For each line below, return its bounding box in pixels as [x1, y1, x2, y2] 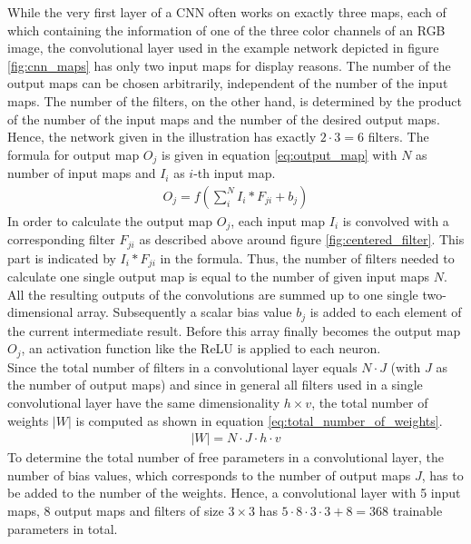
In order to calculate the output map [7, 211, 213, 230]
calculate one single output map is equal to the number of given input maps [7, 267, 429, 286]
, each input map [231, 211, 326, 230]
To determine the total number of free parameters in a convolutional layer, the [7, 448, 444, 467]
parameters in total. [7, 519, 118, 538]
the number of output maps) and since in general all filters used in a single [7, 375, 423, 394]
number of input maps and [7, 163, 156, 183]
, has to [421, 465, 464, 484]
